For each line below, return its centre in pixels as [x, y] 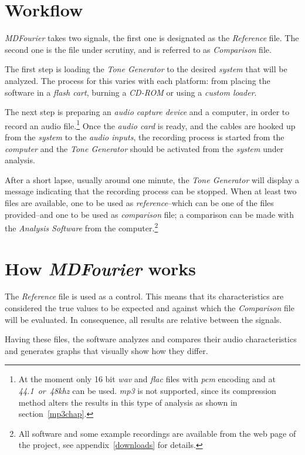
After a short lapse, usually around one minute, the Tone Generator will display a [152, 179]
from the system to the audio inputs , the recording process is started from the [145, 136]
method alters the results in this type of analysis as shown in [128, 402]
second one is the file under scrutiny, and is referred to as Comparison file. [138, 49]
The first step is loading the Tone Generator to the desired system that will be [146, 69]
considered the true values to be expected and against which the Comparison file [150, 308]
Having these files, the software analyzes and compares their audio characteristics [151, 339]
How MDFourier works [100, 268]
